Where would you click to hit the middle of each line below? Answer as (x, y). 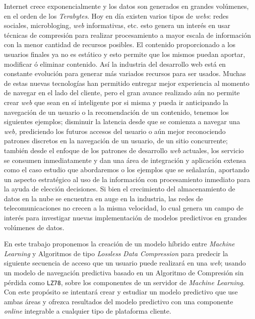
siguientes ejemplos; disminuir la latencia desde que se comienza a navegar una (122, 121)
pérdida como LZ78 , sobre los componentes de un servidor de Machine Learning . (124, 282)
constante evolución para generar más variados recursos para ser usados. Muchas (125, 73)
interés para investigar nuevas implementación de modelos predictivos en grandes (126, 218)
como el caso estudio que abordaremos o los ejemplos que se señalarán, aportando (127, 170)
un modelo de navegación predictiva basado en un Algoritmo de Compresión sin (124, 273)
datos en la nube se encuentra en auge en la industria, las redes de (104, 198)
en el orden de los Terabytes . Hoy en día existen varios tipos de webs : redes (116, 15)
